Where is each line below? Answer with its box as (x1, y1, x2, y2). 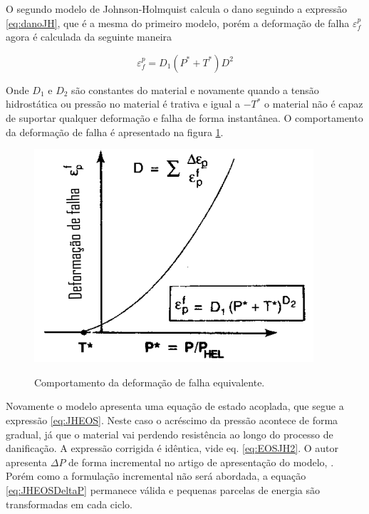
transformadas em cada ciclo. (6, 496, 132, 511)
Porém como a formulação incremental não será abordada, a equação (6, 468, 306, 483)
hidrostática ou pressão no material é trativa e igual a (6, 96, 240, 111)
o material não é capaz (264, 96, 363, 111)
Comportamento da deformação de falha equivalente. (34, 374, 265, 389)
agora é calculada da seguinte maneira (6, 29, 172, 44)
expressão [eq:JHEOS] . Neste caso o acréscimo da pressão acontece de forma (6, 412, 338, 427)
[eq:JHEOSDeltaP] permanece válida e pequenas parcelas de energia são (6, 482, 320, 497)
